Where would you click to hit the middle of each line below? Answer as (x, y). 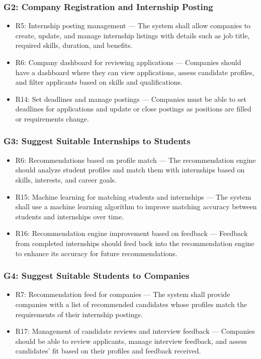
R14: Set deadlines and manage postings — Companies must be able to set (131, 99)
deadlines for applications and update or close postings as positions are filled (133, 109)
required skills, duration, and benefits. (74, 45)
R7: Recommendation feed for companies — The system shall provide (123, 294)
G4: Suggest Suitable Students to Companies (97, 276)
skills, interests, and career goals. (66, 179)
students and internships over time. (70, 216)
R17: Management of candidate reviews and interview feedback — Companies (135, 331)
